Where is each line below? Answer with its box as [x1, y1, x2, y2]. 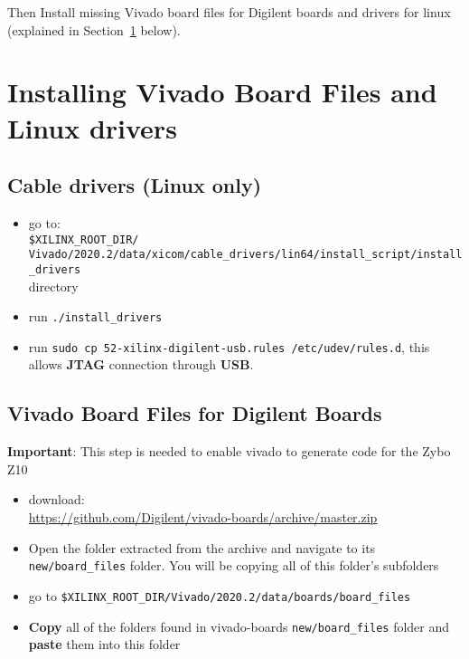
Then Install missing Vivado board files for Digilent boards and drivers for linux [7, 3, 451, 21]
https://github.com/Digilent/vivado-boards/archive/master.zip [28, 508, 378, 526]
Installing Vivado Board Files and [7, 73, 437, 110]
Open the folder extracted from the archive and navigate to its [28, 538, 376, 557]
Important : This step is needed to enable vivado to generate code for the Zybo [7, 442, 451, 461]
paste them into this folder [28, 635, 181, 654]
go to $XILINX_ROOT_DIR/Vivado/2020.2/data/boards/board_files [28, 586, 411, 605]
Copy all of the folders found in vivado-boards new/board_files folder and [28, 616, 450, 635]
